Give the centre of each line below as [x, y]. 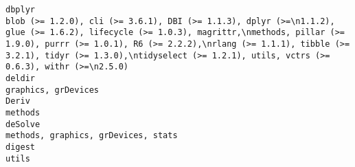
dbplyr [20, 10]
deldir [20, 78]
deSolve [23, 124]
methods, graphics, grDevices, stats [92, 136]
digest [20, 147]
